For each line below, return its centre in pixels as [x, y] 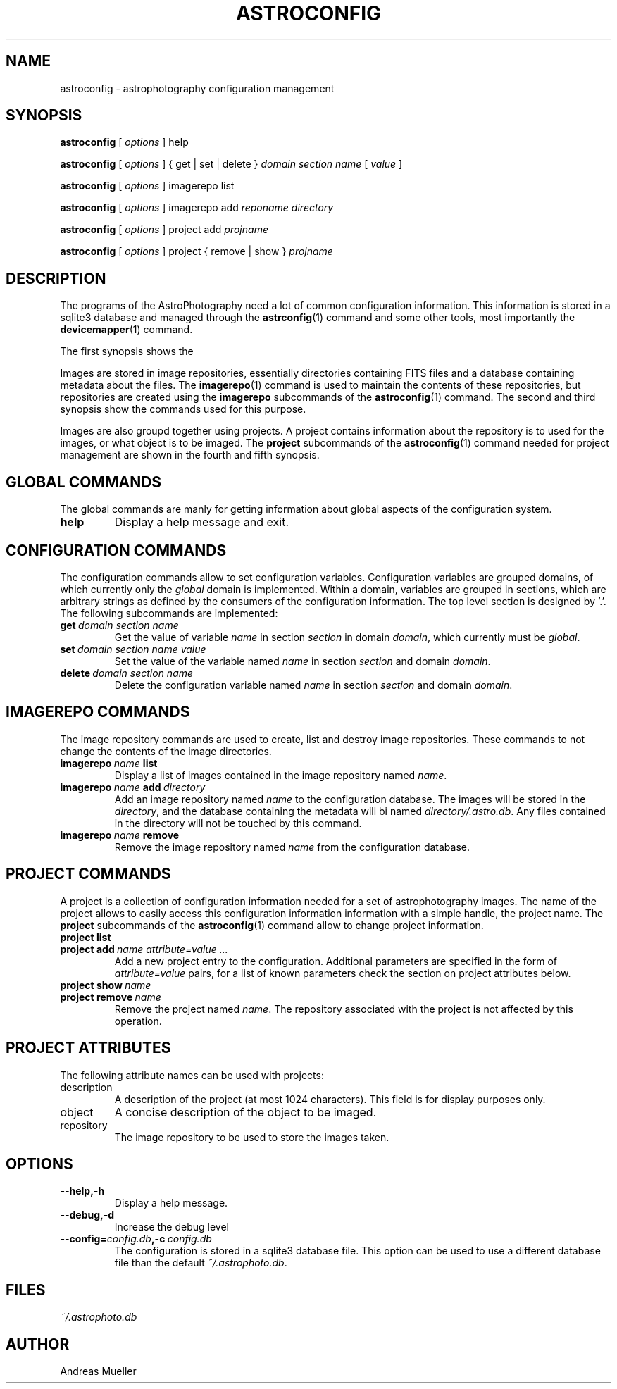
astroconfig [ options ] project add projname [164, 230]
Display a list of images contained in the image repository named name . [281, 775]
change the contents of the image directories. [166, 751]
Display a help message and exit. [202, 522]
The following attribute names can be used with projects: [192, 1075]
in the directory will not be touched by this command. [238, 823]
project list [86, 937]
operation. [138, 1021]
